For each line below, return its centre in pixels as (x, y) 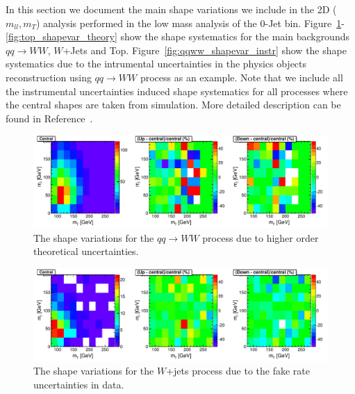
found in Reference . (49, 118)
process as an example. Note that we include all (241, 77)
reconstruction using (49, 77)
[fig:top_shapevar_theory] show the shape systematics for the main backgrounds (177, 36)
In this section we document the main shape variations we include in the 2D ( (171, 9)
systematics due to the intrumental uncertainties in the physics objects (156, 64)
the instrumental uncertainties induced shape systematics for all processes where (177, 91)
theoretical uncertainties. (86, 251)
